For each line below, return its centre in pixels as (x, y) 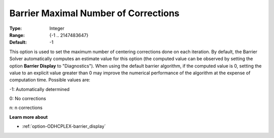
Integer (57, 28)
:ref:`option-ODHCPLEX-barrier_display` (64, 126)
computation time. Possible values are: (50, 80)
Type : (16, 28)
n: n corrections (26, 108)
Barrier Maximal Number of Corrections (94, 13)
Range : (17, 35)
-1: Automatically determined (40, 89)
